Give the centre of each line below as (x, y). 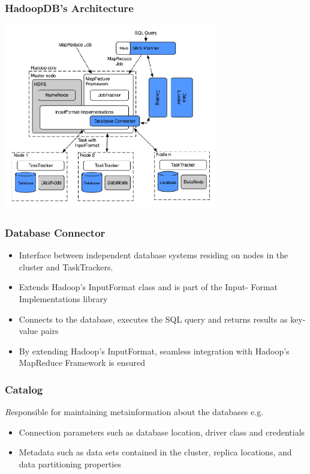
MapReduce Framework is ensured (82, 363)
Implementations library (63, 298)
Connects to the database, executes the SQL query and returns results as (153, 319)
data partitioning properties (70, 463)
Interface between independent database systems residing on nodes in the (154, 255)
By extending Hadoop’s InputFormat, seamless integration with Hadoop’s (154, 351)
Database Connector (55, 232)
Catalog (24, 389)
